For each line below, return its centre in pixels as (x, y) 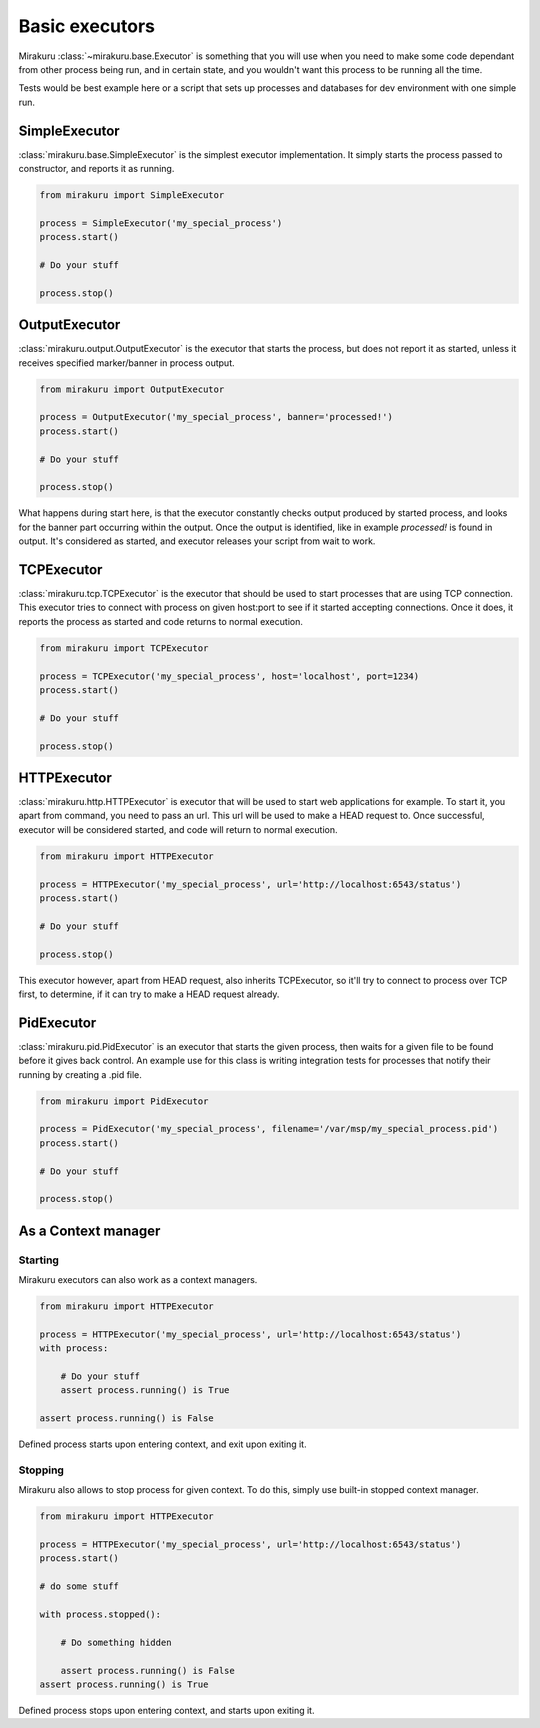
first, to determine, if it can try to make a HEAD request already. (149, 994)
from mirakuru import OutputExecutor (132, 389)
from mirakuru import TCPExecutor (124, 648)
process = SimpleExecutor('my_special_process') (161, 223)
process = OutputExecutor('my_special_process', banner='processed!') (216, 417)
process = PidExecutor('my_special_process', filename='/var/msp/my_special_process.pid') (269, 1129)
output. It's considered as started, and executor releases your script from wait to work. (197, 541)
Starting (39, 1260)
